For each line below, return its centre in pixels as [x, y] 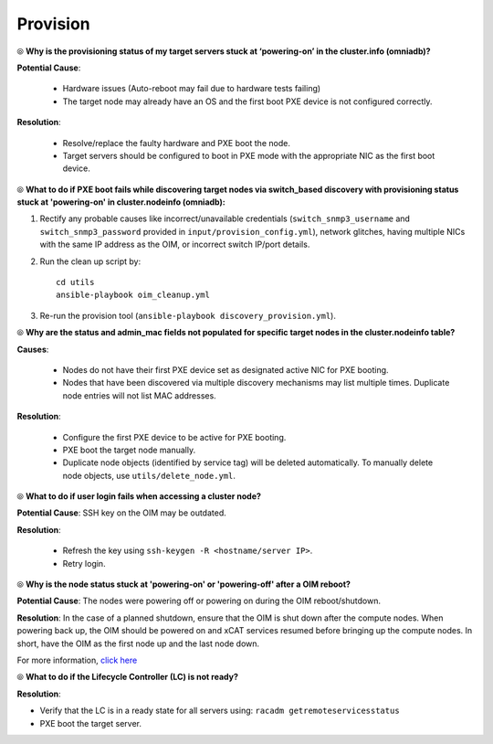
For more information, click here [77, 660]
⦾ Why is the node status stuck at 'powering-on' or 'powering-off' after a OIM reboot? [184, 584]
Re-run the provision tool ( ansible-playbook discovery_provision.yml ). [188, 315]
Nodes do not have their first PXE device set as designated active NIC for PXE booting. [226, 369]
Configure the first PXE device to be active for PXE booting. [174, 437]
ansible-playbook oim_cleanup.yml [133, 295]
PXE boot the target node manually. [129, 450]
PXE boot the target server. [90, 723]
